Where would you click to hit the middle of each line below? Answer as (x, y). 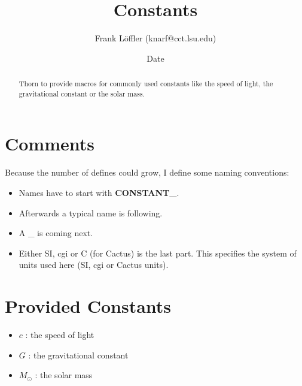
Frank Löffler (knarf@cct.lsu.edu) (155, 38)
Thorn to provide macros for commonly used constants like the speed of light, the (146, 84)
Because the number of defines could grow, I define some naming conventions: (147, 172)
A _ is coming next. (56, 233)
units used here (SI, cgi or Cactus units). (94, 265)
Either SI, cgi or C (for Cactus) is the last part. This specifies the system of (158, 253)
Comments (50, 144)
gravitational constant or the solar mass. (82, 93)
